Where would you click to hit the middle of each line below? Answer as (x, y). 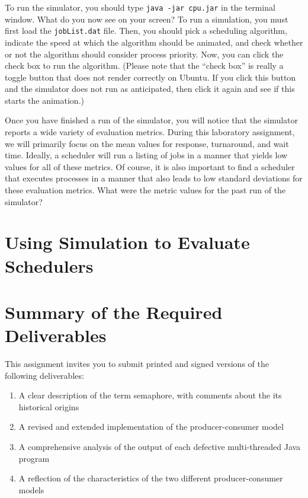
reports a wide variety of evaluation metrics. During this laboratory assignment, (150, 132)
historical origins (49, 406)
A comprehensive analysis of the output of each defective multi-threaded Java (160, 447)
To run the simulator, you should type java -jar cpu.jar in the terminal (140, 7)
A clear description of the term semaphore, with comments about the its (150, 395)
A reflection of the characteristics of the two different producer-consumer (151, 478)
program (34, 458)
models (31, 489)
